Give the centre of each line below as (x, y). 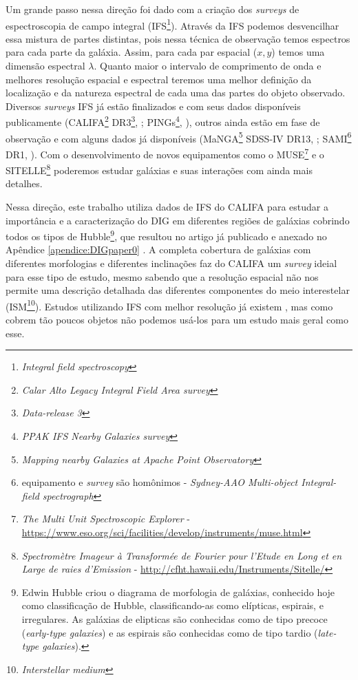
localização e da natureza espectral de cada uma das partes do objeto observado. (176, 93)
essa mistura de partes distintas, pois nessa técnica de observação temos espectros (178, 38)
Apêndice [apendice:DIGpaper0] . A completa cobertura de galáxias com (158, 249)
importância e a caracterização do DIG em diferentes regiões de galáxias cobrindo (178, 220)
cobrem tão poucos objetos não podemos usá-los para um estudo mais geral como (177, 320)
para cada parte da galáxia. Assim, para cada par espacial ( (131, 52)
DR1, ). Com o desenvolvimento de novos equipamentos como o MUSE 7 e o (165, 153)
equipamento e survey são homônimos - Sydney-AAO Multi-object (160, 482)
